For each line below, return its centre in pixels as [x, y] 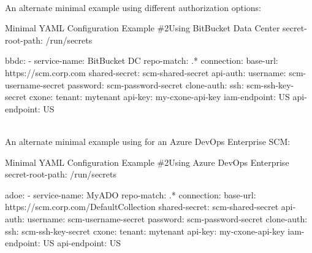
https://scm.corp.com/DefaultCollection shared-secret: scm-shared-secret [142, 207]
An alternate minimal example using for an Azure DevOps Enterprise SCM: [148, 141]
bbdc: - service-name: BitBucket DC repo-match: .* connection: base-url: [142, 60]
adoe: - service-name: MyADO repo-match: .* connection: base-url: [131, 194]
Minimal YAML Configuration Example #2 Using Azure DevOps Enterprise [147, 162]
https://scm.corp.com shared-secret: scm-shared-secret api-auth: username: [146, 72]
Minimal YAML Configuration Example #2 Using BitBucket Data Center [143, 28]
